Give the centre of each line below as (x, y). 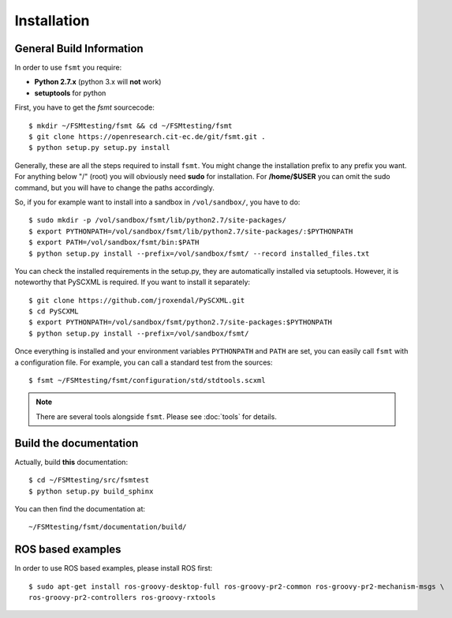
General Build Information (79, 49)
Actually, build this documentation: (71, 462)
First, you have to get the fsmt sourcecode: (85, 107)
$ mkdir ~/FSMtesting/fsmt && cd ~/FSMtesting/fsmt (131, 125)
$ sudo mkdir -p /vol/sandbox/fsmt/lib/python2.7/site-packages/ (158, 220)
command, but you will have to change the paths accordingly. (114, 187)
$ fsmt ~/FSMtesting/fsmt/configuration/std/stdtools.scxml (147, 380)
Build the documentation (77, 443)
